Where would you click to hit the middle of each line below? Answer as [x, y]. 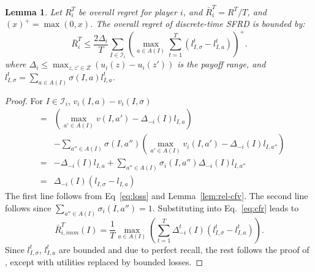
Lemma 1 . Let [33, 11]
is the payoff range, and [222, 64]
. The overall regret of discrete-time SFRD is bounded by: [198, 24]
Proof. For [24, 100]
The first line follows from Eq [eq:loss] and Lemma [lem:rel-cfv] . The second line [157, 196]
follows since [28, 207]
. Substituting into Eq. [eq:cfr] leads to [226, 207]
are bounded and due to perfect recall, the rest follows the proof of [184, 249]
